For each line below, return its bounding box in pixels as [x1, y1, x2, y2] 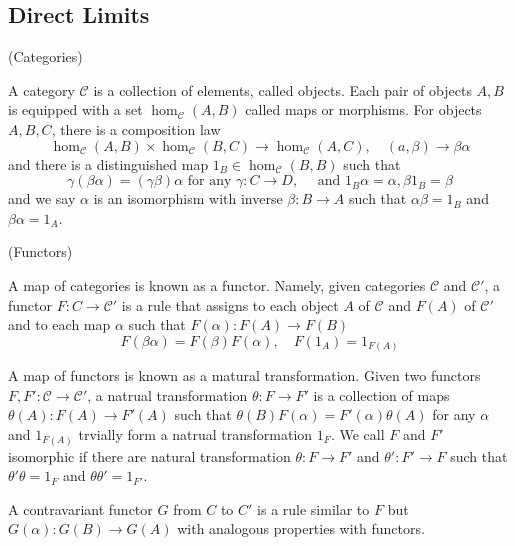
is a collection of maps [313, 384, 450, 405]
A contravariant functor [8, 498, 153, 519]
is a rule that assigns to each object [121, 294, 339, 315]
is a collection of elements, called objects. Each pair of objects [93, 79, 472, 100]
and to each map [8, 314, 111, 335]
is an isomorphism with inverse [93, 188, 283, 209]
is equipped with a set [8, 99, 143, 120]
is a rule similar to [257, 498, 370, 519]
